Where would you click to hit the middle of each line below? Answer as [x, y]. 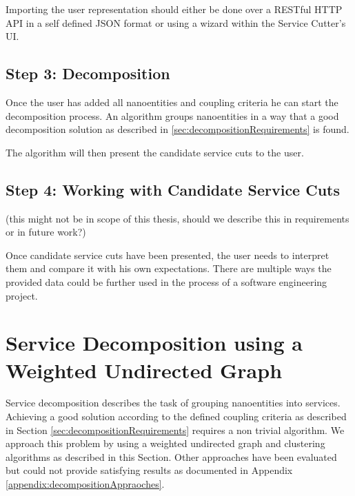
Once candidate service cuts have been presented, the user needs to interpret [168, 255]
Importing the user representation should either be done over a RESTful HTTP [174, 9]
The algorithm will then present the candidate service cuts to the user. [155, 152]
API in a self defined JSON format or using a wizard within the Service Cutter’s [176, 22]
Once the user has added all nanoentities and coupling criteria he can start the [172, 102]
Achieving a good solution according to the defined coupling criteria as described [176, 416]
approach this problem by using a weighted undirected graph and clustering [165, 443]
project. [22, 295]
